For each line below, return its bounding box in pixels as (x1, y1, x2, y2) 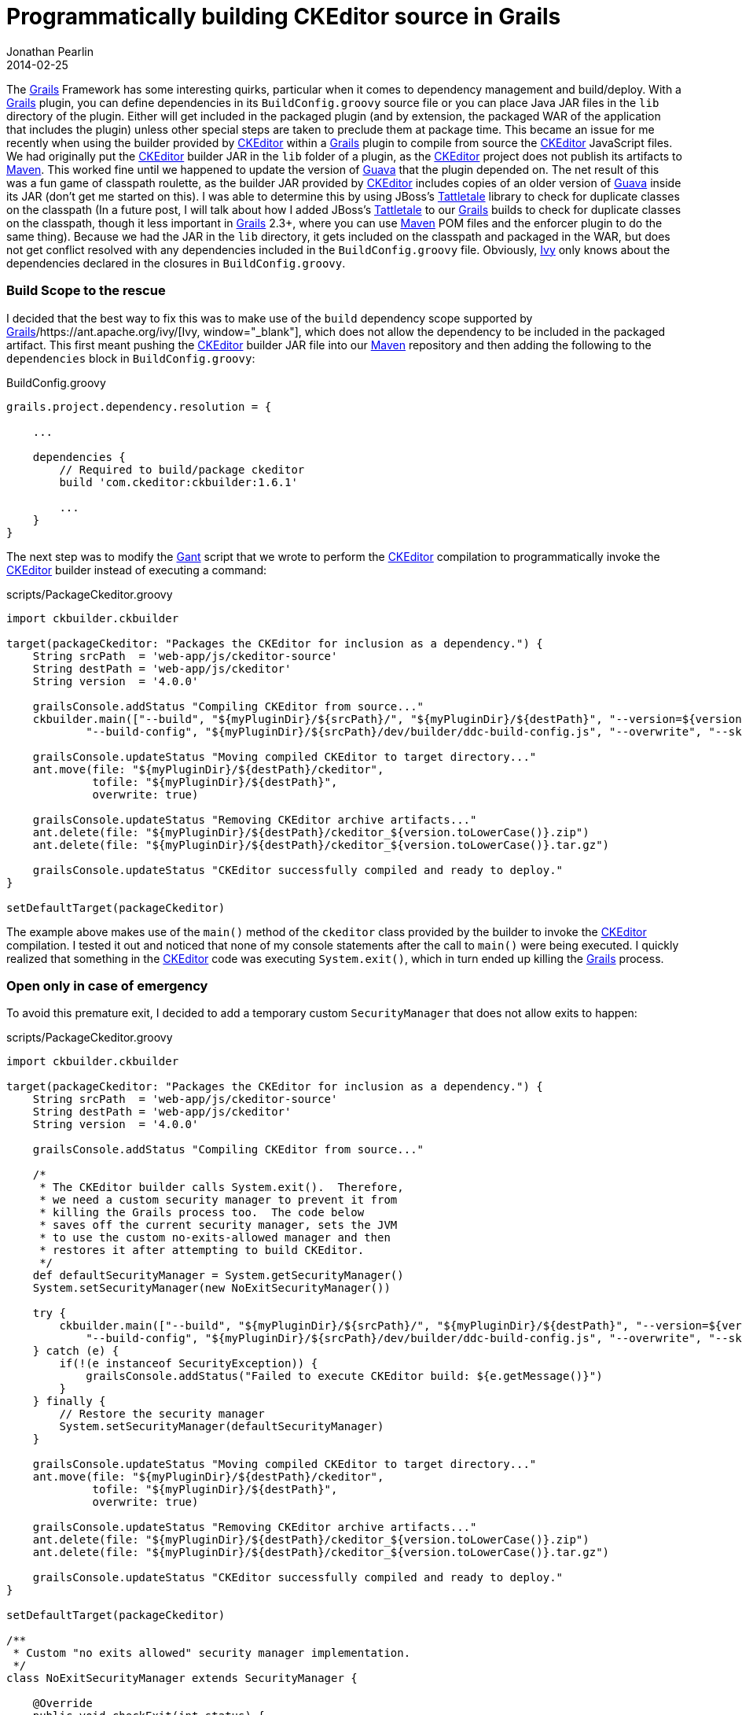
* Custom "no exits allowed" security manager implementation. (13, 1647, 411, 1660)
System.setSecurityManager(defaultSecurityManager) (59, 1420, 384, 1433)
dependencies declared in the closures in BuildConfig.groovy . (6, 256, 346, 270)
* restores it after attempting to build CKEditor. (39, 1244, 365, 1257)
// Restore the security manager (59, 1407, 265, 1421)
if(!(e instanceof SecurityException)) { (59, 1357, 318, 1370)
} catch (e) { (32, 1344, 119, 1358)
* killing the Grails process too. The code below (39, 1206, 365, 1219)
